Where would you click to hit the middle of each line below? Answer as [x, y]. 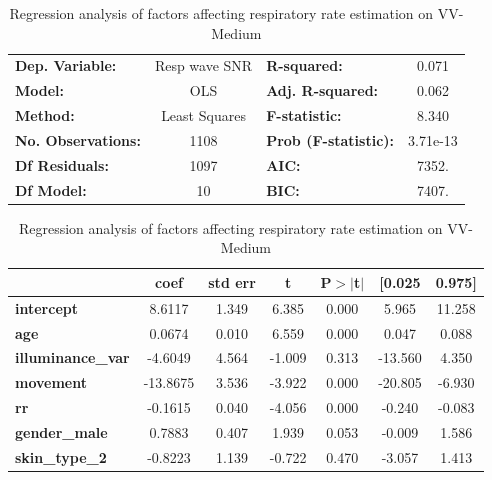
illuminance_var [72, 357]
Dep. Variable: [66, 65]
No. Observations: [78, 139]
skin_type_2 [61, 456]
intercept [46, 307]
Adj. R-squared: [322, 90]
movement [51, 382]
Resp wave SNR [203, 65]
